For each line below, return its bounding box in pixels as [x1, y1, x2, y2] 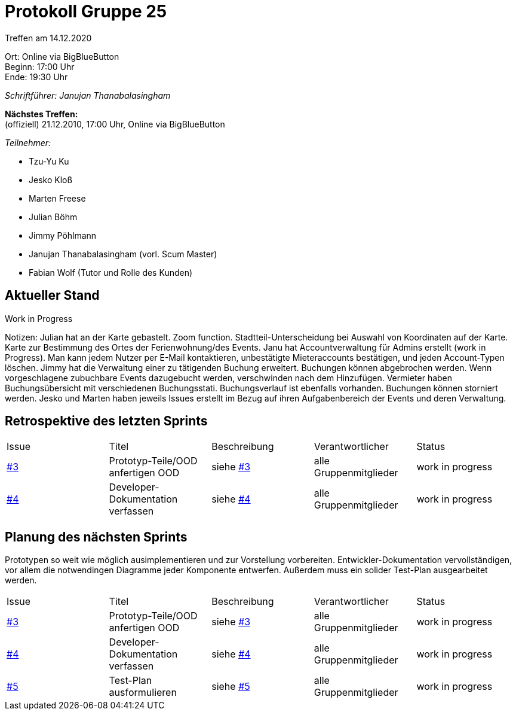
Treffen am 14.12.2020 [5, 32, 92, 43]
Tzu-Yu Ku [29, 156, 69, 166]
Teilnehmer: [5, 137, 51, 148]
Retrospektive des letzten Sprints [5, 413, 208, 429]
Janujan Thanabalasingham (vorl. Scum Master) [29, 248, 217, 259]
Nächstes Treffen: [5, 108, 78, 119]
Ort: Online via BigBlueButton [5, 51, 119, 62]
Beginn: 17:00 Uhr [5, 61, 75, 72]
